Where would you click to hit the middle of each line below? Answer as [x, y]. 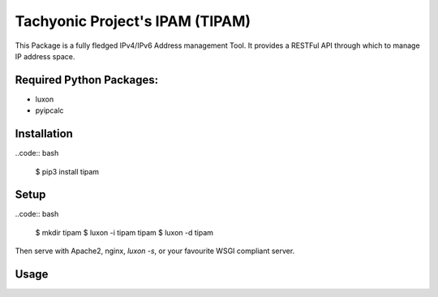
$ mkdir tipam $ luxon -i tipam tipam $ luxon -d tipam [125, 232]
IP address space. [45, 56]
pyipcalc [49, 110]
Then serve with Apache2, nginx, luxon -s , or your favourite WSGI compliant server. [155, 251]
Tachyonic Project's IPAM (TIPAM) [133, 21]
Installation [44, 134]
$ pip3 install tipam [67, 171]
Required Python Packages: [86, 80]
